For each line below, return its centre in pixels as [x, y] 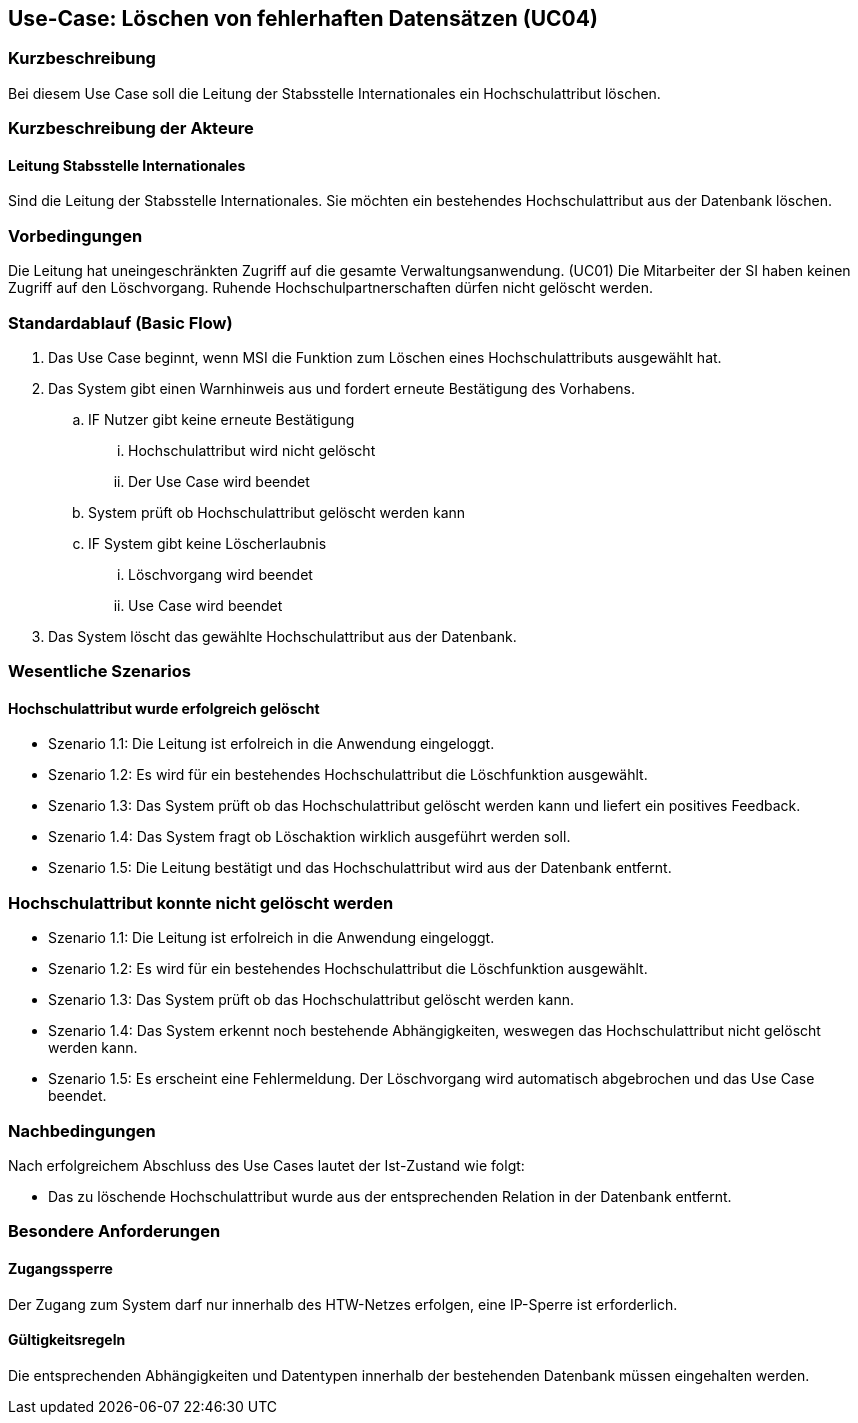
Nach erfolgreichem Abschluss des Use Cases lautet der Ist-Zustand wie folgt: [266, 1165]
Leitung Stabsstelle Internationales [127, 165]
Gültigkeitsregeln [67, 1340]
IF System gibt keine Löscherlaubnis [207, 543]
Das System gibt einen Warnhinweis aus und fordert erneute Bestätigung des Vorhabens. [342, 388]
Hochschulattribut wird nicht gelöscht [252, 450]
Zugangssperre [60, 1268]
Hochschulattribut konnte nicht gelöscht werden [201, 902]
